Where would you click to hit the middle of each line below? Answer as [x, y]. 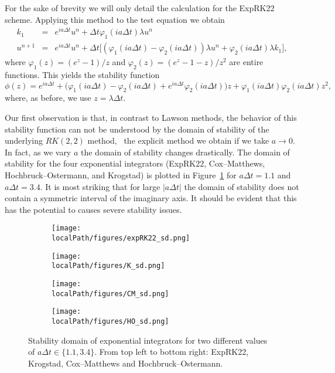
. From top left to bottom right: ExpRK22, [172, 352]
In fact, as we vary [38, 152]
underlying [24, 140]
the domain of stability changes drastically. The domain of [185, 152]
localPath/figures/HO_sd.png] [110, 321]
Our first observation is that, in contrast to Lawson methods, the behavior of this [151, 117]
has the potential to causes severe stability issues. [93, 209]
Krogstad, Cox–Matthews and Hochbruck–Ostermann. [126, 363]
